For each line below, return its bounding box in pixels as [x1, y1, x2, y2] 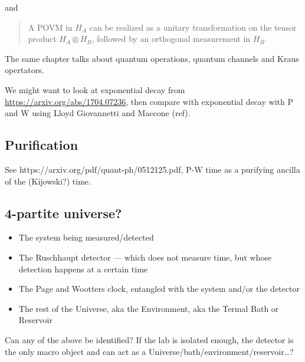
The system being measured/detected [18, 231, 154, 243]
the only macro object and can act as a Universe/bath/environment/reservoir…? [5, 345, 294, 357]
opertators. [5, 64, 44, 76]
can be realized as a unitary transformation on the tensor [89, 21, 297, 33]
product [28, 32, 57, 45]
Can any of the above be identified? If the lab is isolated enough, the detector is [5, 333, 294, 345]
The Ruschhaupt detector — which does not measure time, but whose [18, 251, 272, 263]
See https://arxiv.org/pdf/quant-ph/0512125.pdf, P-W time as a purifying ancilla [5, 163, 300, 175]
